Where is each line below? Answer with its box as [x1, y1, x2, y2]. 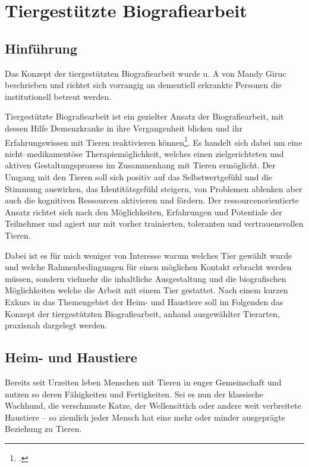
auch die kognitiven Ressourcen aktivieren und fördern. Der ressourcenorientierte [5, 194, 299, 206]
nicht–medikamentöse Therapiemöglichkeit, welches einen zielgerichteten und [5, 147, 284, 159]
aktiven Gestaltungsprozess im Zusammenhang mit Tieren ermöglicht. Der [5, 159, 276, 171]
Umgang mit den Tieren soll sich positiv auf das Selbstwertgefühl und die [5, 170, 273, 183]
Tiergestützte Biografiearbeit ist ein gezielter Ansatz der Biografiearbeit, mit [5, 110, 284, 123]
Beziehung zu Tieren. [5, 422, 82, 435]
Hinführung [5, 39, 78, 57]
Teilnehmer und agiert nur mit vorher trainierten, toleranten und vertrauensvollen [5, 217, 304, 230]
